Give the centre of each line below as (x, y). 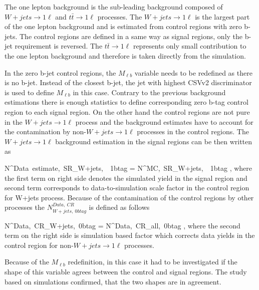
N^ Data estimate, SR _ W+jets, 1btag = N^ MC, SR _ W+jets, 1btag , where (128, 168)
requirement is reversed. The (59, 46)
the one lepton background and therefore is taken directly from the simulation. (125, 55)
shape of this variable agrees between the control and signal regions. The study (126, 272)
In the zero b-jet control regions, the (60, 72)
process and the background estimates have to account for (164, 121)
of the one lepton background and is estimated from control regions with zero (123, 26)
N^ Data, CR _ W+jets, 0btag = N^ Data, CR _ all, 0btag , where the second (122, 225)
